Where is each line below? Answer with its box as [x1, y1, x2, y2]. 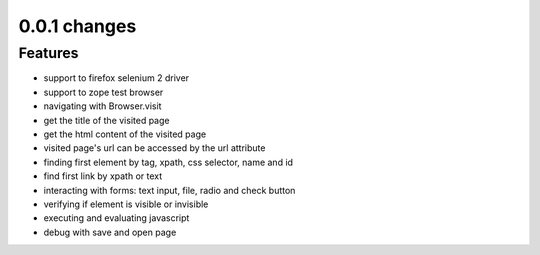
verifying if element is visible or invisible [43, 198, 209, 210]
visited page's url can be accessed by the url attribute [43, 142, 266, 154]
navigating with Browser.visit [43, 100, 162, 112]
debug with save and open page [43, 226, 177, 238]
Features [18, 44, 79, 62]
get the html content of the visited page [43, 128, 207, 140]
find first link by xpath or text [43, 170, 163, 182]
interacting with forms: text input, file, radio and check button [43, 184, 296, 196]
